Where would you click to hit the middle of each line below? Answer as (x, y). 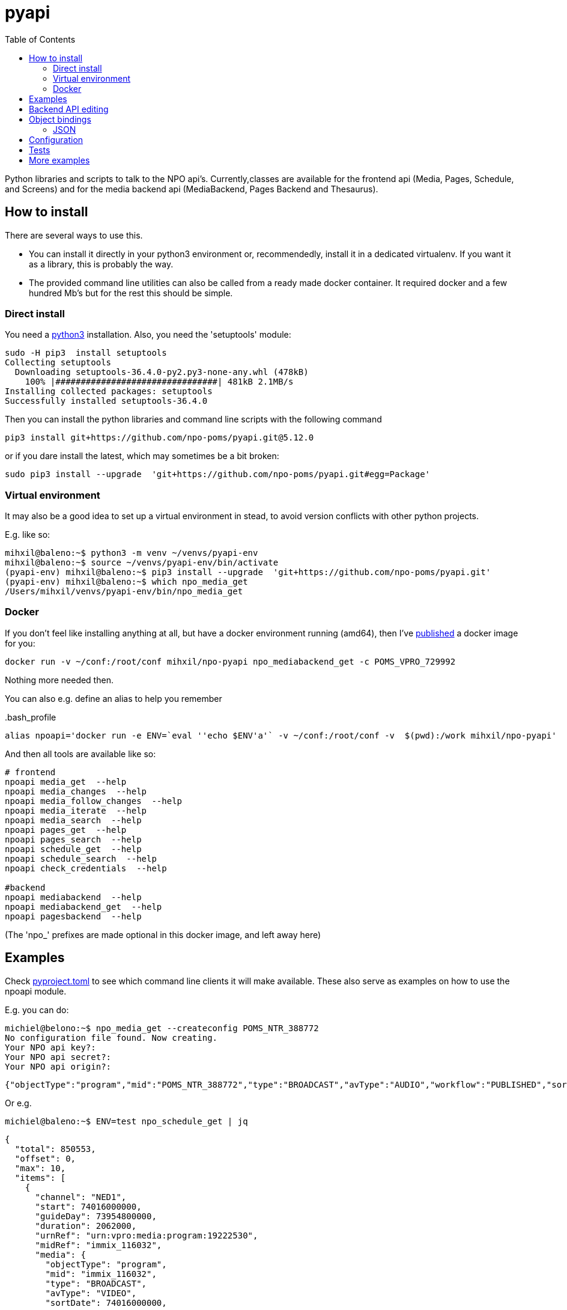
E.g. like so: (28, 535)
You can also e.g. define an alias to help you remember (114, 698)
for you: (20, 643)
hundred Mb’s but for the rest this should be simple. (131, 293)
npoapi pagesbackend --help (73, 916)
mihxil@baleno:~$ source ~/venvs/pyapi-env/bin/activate (142, 563)
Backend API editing (69, 109)
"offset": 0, (45, 1158)
